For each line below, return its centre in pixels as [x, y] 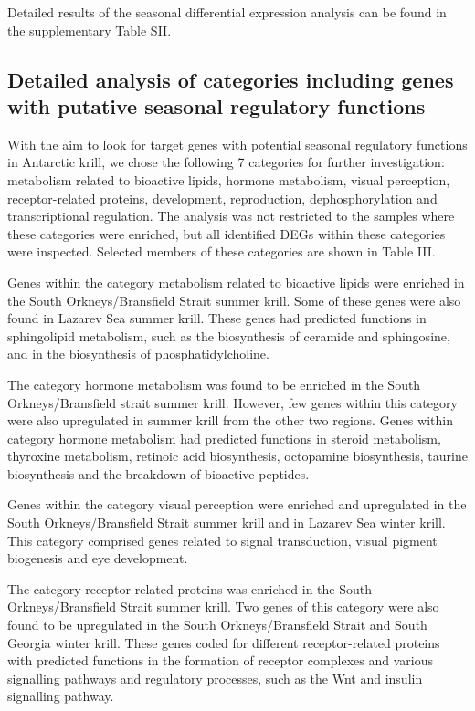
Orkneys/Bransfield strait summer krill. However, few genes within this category [232, 402]
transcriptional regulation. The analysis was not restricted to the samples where [231, 216]
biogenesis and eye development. [98, 558]
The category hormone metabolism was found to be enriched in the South [214, 384]
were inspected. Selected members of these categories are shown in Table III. [222, 251]
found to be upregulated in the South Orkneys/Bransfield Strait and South [217, 625]
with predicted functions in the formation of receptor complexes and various [220, 660]
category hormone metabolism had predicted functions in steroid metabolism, [224, 438]
